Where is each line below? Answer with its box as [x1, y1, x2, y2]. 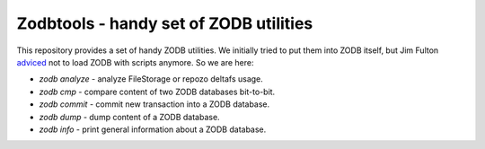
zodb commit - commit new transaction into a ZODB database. [39, 99, 270, 110]
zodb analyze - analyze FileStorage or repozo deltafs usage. [39, 74, 264, 84]
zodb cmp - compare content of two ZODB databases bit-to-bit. [39, 86, 276, 97]
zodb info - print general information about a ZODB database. [39, 124, 267, 135]
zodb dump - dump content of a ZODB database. [39, 111, 220, 122]
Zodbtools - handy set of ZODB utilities [16, 13, 313, 33]
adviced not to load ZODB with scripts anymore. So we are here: [16, 57, 255, 67]
